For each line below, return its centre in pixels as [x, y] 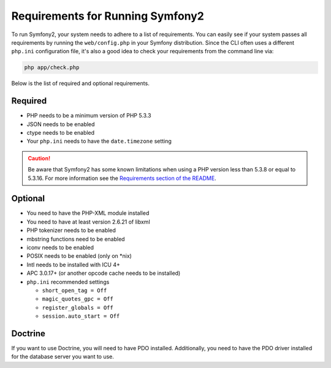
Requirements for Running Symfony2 [108, 16]
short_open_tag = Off [74, 290]
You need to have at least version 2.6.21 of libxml [88, 222]
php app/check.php [52, 68]
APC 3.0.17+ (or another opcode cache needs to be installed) [104, 273]
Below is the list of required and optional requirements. [80, 83]
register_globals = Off [78, 307]
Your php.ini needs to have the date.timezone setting [99, 141]
